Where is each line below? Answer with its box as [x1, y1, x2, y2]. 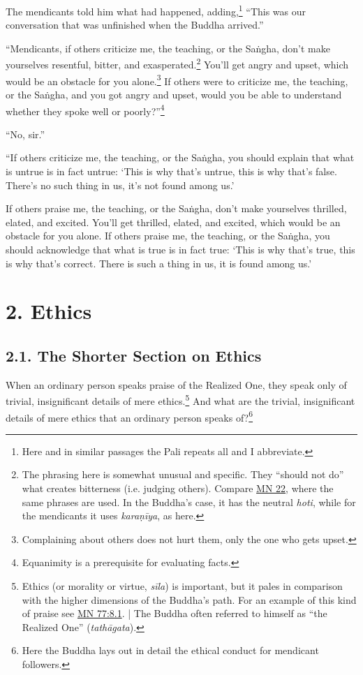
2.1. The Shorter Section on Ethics [6, 344, 262, 366]
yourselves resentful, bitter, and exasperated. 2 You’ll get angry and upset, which [6, 55, 349, 72]
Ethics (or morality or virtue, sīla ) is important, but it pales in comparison [22, 578, 343, 593]
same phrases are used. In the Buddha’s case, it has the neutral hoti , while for [22, 494, 356, 509]
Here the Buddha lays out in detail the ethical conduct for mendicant [22, 643, 319, 658]
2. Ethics [6, 297, 92, 325]
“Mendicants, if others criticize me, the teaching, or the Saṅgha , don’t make [6, 40, 330, 55]
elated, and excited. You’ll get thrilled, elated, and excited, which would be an [6, 214, 341, 229]
